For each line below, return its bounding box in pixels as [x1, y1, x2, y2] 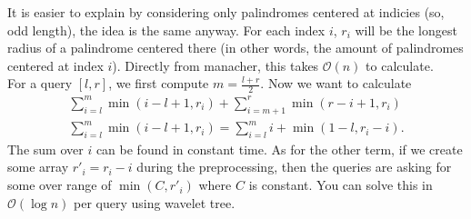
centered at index [7, 55, 104, 75]
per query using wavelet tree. [73, 193, 235, 212]
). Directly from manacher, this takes [112, 55, 319, 75]
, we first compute [108, 74, 209, 93]
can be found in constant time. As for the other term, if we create [95, 139, 463, 158]
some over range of [7, 175, 112, 194]
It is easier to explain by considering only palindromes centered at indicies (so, [7, 3, 445, 21]
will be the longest [355, 20, 457, 39]
